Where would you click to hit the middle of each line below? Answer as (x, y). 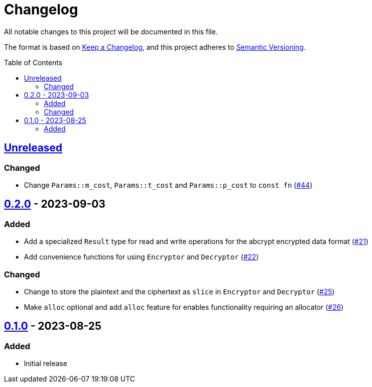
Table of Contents (33, 62)
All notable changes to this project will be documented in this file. (111, 31)
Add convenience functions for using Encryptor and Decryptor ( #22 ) (141, 257)
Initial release (46, 364)
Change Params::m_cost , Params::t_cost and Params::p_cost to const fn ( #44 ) (168, 185)
